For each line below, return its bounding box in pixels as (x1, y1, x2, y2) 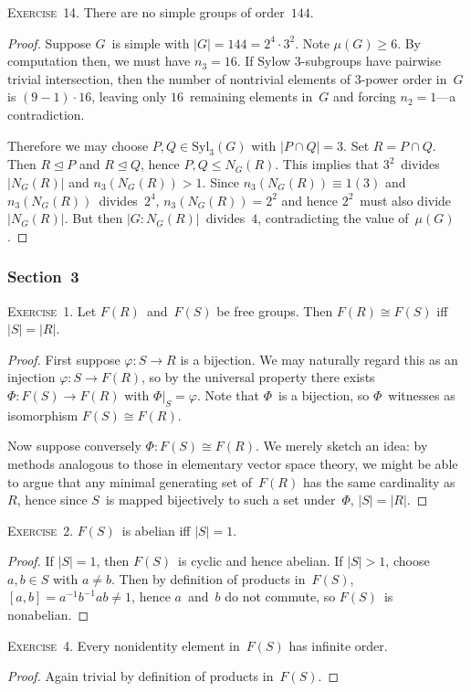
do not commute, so (225, 587, 336, 606)
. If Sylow (236, 51, 291, 70)
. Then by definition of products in (110, 569, 306, 588)
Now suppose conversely (7, 436, 141, 455)
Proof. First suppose (7, 349, 120, 368)
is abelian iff (121, 520, 191, 539)
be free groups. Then (216, 301, 333, 320)
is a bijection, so (277, 385, 370, 404)
